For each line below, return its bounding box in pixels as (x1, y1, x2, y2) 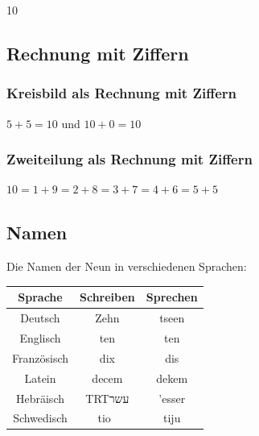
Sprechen (146, 289, 198, 305)
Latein (24, 369, 56, 386)
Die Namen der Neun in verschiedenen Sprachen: (6, 258, 247, 275)
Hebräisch (15, 389, 64, 406)
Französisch (12, 349, 68, 366)
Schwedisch (13, 409, 68, 426)
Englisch (19, 329, 61, 346)
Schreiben (80, 289, 135, 305)
